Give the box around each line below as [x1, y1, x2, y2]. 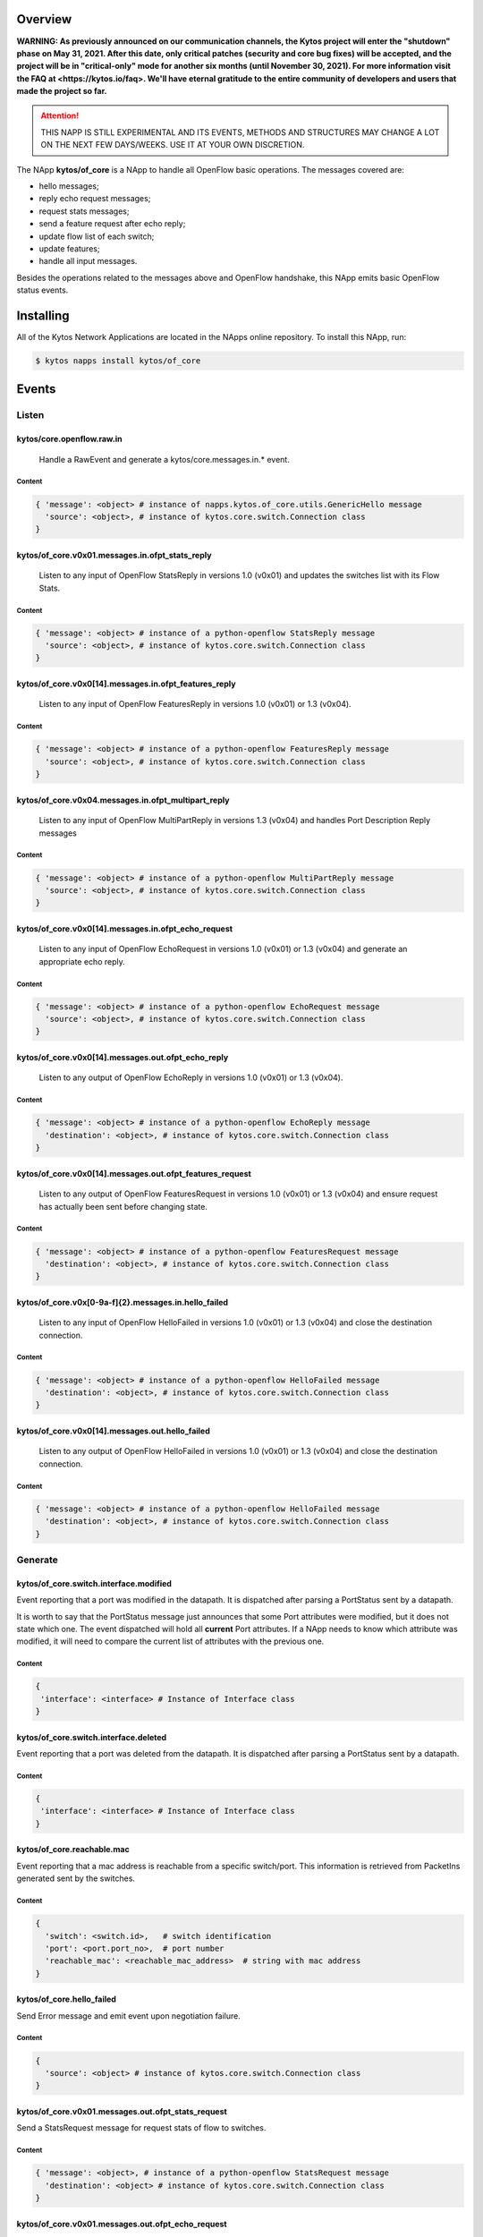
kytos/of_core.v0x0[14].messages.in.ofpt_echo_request [16, 923, 233, 934]
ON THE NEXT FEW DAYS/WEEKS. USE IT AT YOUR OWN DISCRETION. [40, 140, 305, 150]
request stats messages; [38, 206, 130, 217]
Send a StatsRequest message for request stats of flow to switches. [16, 2122, 267, 2133]
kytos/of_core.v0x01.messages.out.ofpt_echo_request [16, 2218, 227, 2229]
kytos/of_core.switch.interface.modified [16, 1578, 172, 1588]
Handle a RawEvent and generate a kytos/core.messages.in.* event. [38, 454, 290, 464]
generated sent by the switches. [16, 1873, 136, 1884]
